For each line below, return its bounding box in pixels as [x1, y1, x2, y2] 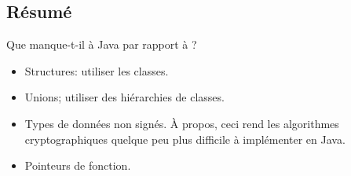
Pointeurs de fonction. [24, 157, 131, 174]
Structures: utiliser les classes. [24, 62, 169, 79]
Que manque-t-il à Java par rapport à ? [6, 36, 197, 53]
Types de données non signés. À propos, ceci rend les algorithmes [24, 115, 339, 131]
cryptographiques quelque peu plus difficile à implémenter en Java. [24, 130, 346, 147]
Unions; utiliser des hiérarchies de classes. [24, 89, 225, 105]
